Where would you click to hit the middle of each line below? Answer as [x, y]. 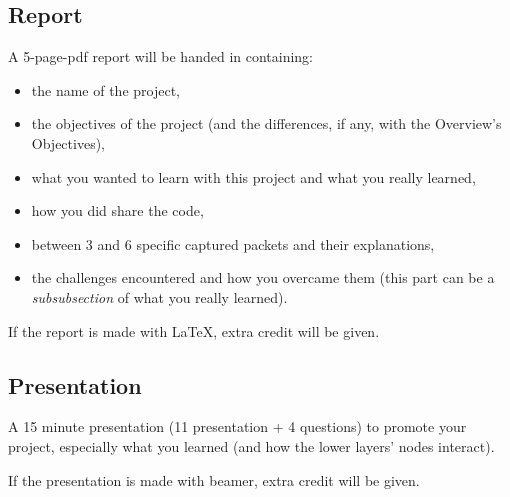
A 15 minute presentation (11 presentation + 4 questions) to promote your [237, 426]
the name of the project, [106, 89]
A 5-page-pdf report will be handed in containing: [161, 56]
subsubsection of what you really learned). [159, 296]
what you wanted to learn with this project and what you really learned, [253, 176]
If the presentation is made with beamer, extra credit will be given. [214, 479]
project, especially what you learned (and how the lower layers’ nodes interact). [251, 445]
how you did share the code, [117, 210]
